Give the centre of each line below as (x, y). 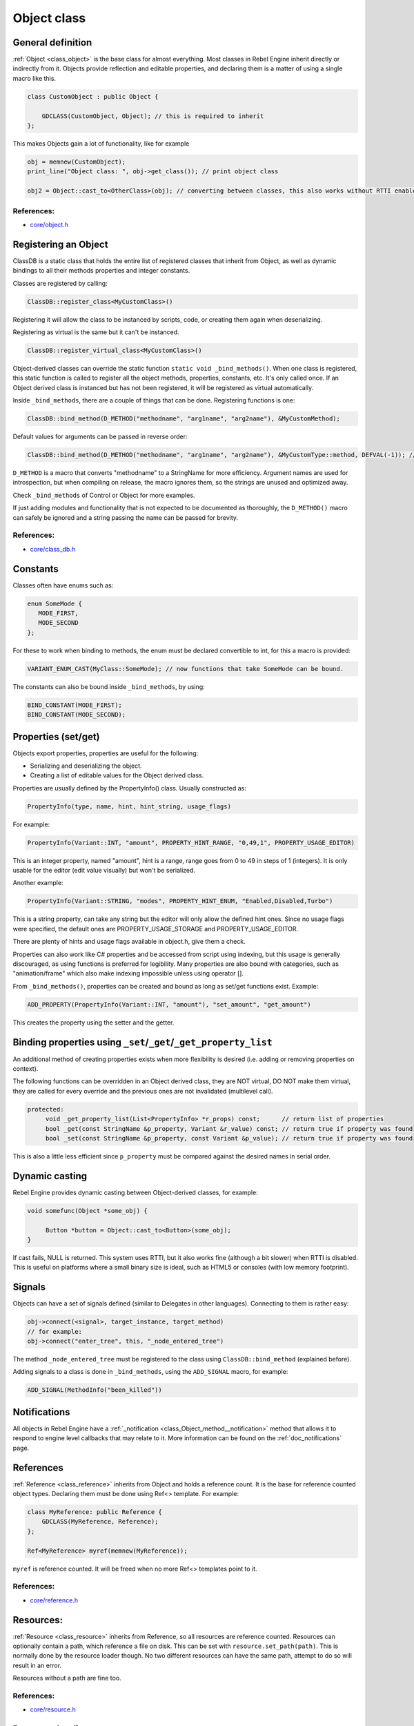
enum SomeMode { (55, 603)
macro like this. (34, 78)
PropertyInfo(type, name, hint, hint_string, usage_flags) (129, 806)
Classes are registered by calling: (60, 283)
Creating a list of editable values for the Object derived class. (117, 775)
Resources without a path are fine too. (67, 1678)
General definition (52, 42)
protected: (46, 1109)
